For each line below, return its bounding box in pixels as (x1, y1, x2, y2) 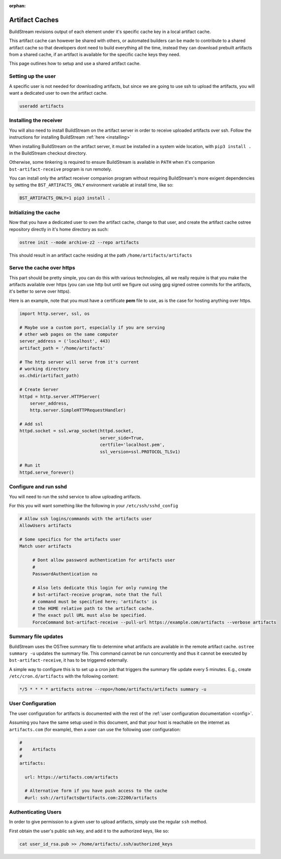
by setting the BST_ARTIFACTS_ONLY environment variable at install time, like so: (9, 182, 174, 188)
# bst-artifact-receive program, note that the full (32, 592, 162, 598)
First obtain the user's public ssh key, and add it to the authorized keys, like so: (9, 828, 169, 834)
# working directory (19, 366, 69, 372)
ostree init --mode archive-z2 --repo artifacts (19, 239, 139, 245)
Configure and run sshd (9, 484, 67, 490)
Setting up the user (9, 73, 56, 80)
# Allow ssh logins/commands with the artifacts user (19, 516, 152, 522)
